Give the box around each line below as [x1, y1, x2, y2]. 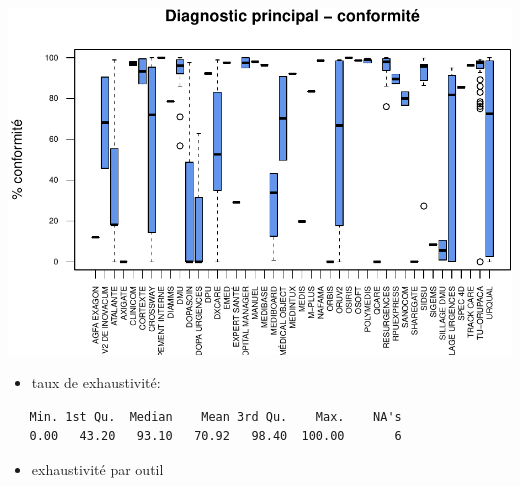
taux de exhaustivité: [31, 372, 161, 393]
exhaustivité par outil [31, 459, 164, 480]
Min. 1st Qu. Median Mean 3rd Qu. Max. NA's [29, 409, 402, 424]
